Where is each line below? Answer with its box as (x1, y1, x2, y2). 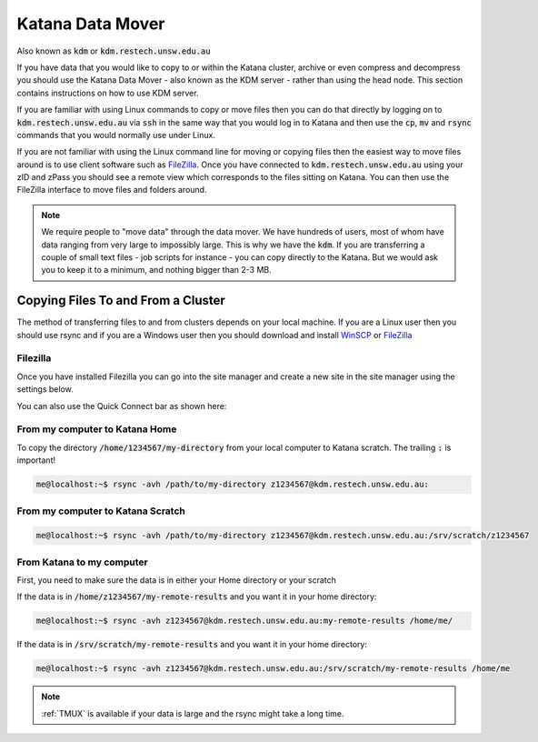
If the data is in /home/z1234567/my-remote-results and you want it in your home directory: (16, 591, 377, 602)
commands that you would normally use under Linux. (16, 129, 215, 140)
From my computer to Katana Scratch (16, 505, 185, 517)
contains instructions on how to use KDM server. (16, 87, 199, 98)
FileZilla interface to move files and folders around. (16, 185, 207, 196)
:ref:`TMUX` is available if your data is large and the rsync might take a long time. (41, 707, 344, 718)
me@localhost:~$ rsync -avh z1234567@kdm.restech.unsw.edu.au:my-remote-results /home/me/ (35, 616, 453, 627)
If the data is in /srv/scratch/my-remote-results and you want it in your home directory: (16, 639, 368, 650)
